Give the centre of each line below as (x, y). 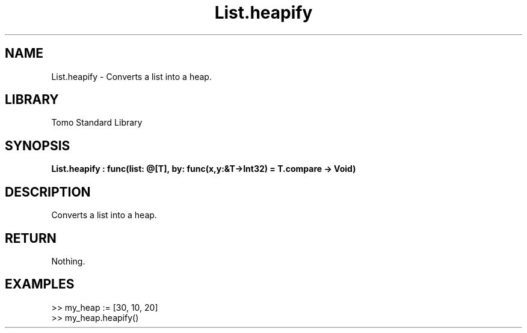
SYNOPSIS (38, 145)
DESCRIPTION (48, 192)
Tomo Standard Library (97, 123)
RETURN (31, 238)
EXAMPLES (40, 284)
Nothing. (68, 261)
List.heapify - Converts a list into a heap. (131, 76)
